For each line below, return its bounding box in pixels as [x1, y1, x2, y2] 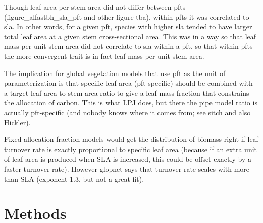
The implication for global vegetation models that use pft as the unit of [4, 67, 226, 78]
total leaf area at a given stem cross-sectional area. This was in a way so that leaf [4, 31, 256, 41]
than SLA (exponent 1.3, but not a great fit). [4, 173, 144, 184]
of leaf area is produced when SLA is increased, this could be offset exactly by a [4, 154, 251, 164]
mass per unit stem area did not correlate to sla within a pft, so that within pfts [4, 41, 253, 51]
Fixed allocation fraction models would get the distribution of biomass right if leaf [4, 134, 258, 144]
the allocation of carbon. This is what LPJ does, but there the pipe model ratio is [4, 97, 257, 108]
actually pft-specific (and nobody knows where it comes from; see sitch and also [4, 107, 251, 117]
